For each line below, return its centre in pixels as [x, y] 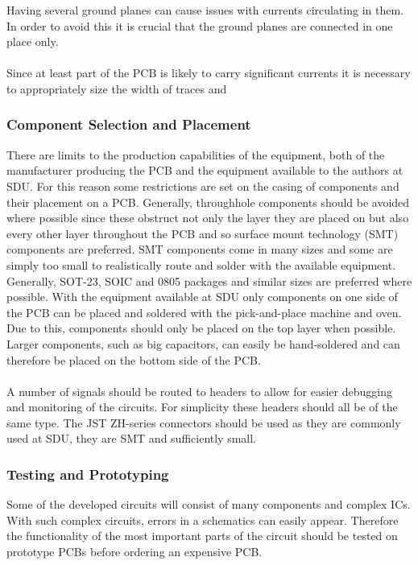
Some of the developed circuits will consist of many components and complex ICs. [209, 504]
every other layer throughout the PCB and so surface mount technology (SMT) [203, 233]
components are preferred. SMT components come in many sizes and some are [200, 249]
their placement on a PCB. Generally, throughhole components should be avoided [208, 202]
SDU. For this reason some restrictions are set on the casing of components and [203, 186]
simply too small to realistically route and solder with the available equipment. [201, 264]
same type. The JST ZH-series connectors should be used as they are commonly [204, 422]
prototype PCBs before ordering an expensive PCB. [135, 552]
